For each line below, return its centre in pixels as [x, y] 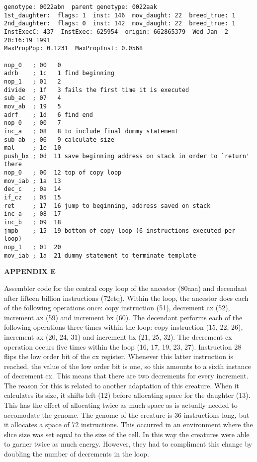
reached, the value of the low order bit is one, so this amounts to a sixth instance [128, 366]
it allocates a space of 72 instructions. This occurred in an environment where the [128, 424]
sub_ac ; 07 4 [33, 98]
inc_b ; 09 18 [33, 223]
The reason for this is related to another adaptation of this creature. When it [122, 385]
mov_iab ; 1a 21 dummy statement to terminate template [100, 255]
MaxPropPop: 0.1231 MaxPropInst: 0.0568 [74, 48]
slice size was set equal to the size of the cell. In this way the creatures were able [127, 434]
